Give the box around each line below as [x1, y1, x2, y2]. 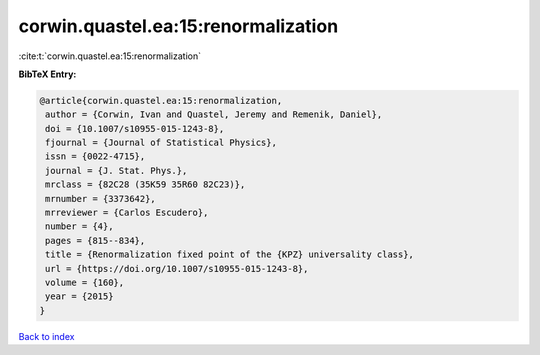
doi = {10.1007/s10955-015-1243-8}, [45, 123, 225, 134]
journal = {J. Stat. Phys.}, [45, 165, 188, 176]
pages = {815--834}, [45, 235, 146, 246]
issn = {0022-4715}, [45, 151, 146, 162]
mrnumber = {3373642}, [45, 193, 157, 204]
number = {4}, [45, 221, 114, 232]
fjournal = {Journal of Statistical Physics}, [45, 137, 277, 149]
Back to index [18, 330, 75, 342]
